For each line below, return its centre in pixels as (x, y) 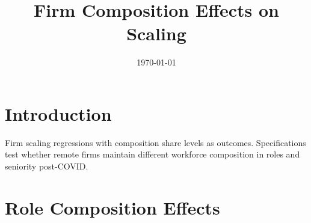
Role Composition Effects (112, 207)
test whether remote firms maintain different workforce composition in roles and (152, 154)
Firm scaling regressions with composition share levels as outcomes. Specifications (155, 142)
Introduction (58, 113)
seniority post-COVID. (47, 166)
